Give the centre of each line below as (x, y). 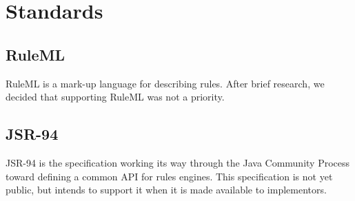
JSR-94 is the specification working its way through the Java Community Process (178, 162)
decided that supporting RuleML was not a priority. (115, 97)
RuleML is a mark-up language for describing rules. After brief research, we (165, 83)
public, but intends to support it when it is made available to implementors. (166, 190)
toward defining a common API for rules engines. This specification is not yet (169, 176)
